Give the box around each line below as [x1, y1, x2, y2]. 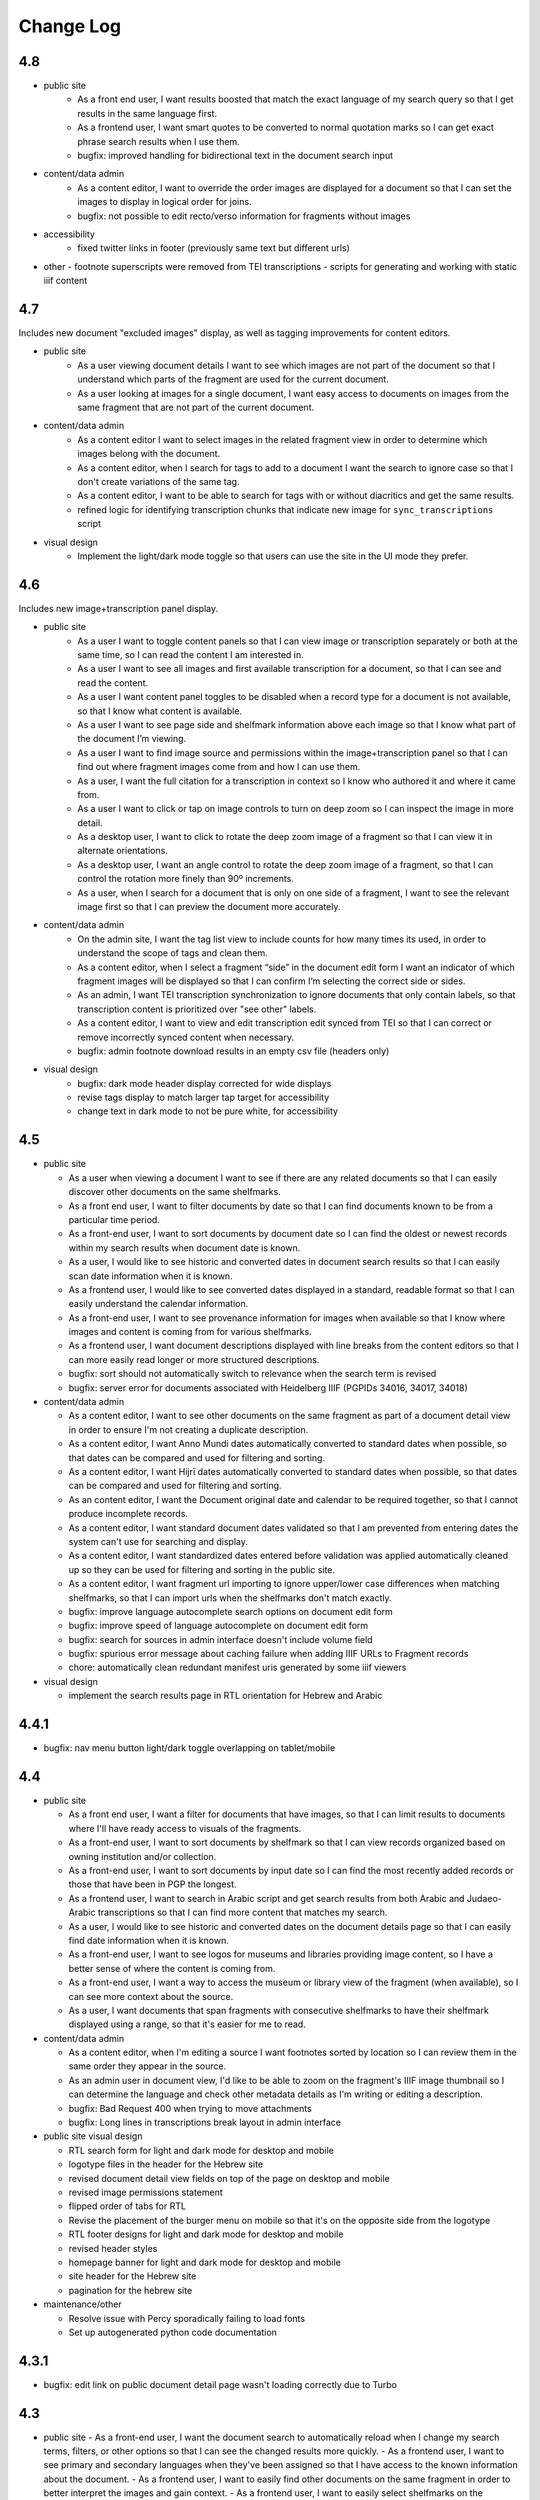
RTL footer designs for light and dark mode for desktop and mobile [68, 2228, 344, 2240]
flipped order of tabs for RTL [68, 2200, 187, 2212]
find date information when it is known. [68, 1934, 229, 1946]
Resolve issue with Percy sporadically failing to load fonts [68, 2312, 305, 2324]
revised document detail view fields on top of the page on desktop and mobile [68, 2172, 390, 2184]
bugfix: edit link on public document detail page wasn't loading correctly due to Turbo [43, 2378, 397, 2390]
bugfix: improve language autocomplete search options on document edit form [68, 1605, 394, 1617]
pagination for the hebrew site [68, 2284, 193, 2296]
